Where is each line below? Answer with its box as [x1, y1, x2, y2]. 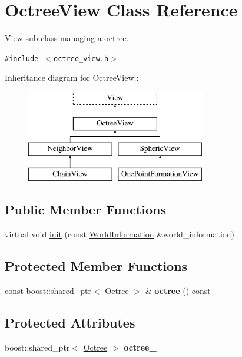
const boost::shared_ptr [5, 284, 91, 296]
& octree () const [145, 284, 211, 296]
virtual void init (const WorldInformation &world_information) [5, 227, 235, 240]
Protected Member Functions [5, 256, 188, 275]
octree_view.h [54, 54, 109, 63]
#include [5, 54, 39, 63]
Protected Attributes [5, 313, 135, 331]
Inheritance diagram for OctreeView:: [5, 71, 139, 84]
